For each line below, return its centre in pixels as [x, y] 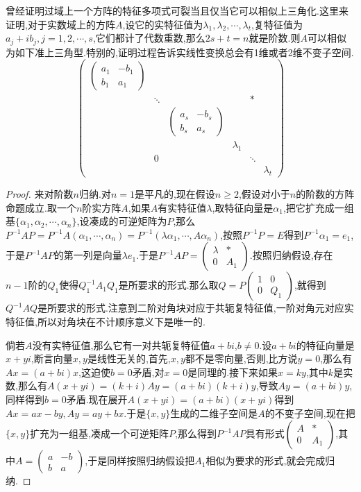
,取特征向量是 [243, 207]
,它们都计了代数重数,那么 [149, 38]
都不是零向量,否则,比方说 [241, 358]
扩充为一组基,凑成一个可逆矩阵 [100, 433]
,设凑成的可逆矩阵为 [122, 221]
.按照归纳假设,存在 [291, 255]
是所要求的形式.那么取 [168, 285]
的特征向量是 [325, 345]
